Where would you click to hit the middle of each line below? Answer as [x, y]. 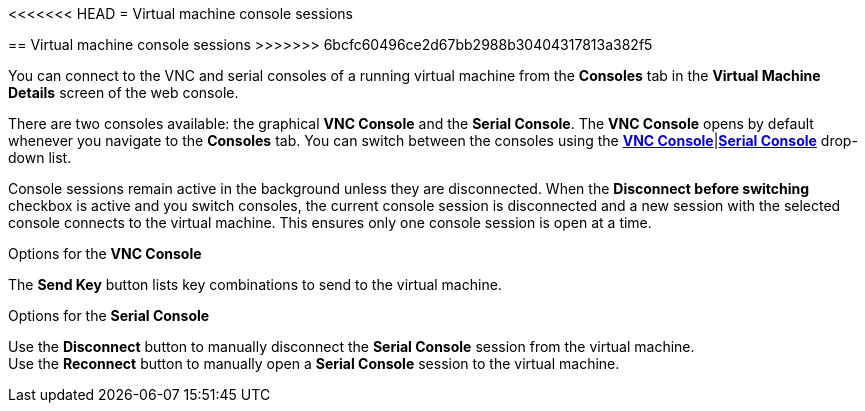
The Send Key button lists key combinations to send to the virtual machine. [255, 284]
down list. [40, 157]
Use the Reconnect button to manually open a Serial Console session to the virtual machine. [314, 363]
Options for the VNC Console [105, 253]
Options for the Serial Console [109, 315]
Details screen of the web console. [123, 92]
